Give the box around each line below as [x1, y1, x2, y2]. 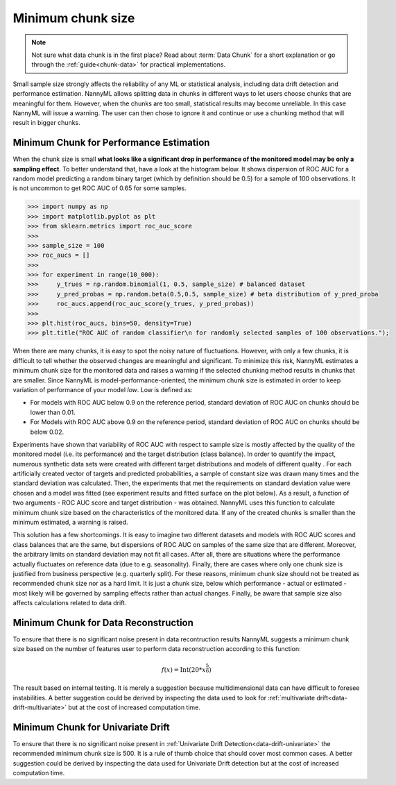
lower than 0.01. [30, 408, 76, 416]
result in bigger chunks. [12, 119, 81, 127]
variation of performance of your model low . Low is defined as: [12, 385, 193, 394]
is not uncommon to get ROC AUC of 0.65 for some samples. [12, 184, 187, 192]
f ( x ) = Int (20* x [161, 666, 206, 674]
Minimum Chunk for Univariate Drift [12, 722, 170, 733]
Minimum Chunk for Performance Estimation [12, 137, 210, 149]
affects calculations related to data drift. [12, 599, 127, 607]
